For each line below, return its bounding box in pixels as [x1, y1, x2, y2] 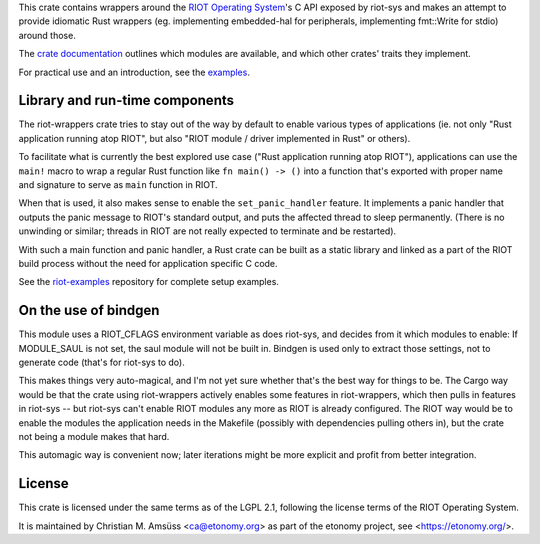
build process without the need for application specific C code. [18, 257, 279, 269]
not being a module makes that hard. [18, 431, 170, 443]
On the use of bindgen [18, 302, 160, 319]
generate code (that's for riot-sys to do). [18, 356, 185, 369]
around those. [18, 29, 77, 41]
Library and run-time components [18, 92, 235, 109]
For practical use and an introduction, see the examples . [18, 66, 250, 78]
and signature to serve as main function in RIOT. [18, 179, 219, 191]
